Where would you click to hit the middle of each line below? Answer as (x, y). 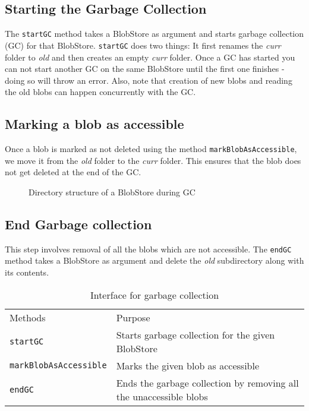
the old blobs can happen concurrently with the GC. (100, 92)
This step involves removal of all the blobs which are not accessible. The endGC (148, 249)
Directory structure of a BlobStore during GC (112, 192)
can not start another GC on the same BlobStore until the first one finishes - (145, 69)
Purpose (133, 317)
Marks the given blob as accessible (188, 365)
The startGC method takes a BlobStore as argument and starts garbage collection (154, 34)
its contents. (27, 272)
